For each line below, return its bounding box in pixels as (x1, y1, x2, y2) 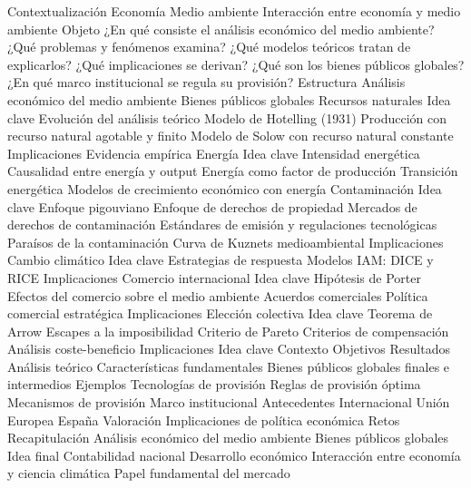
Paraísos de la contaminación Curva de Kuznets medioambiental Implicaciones (7, 232, 444, 251)
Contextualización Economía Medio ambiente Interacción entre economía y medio (7, 2, 461, 20)
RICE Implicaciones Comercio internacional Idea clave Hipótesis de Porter (7, 268, 421, 287)
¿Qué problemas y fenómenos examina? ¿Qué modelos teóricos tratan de (7, 37, 411, 56)
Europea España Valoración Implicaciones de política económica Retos (7, 410, 400, 429)
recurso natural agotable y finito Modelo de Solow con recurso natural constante (7, 126, 454, 145)
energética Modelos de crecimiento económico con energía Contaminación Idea (7, 179, 442, 198)
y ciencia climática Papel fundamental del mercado (7, 464, 290, 483)
